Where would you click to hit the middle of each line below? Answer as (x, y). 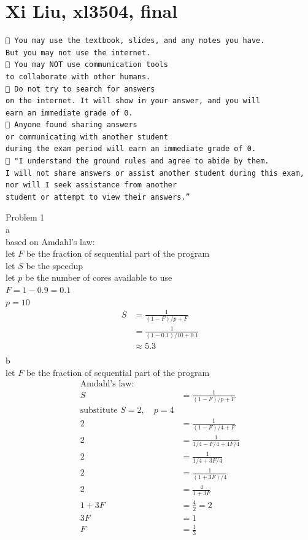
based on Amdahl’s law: (50, 241)
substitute (99, 411)
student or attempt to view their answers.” (98, 197)
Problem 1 (25, 217)
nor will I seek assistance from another (91, 185)
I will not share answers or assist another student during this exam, (155, 173)
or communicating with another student (87, 137)
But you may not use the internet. (78, 53)
